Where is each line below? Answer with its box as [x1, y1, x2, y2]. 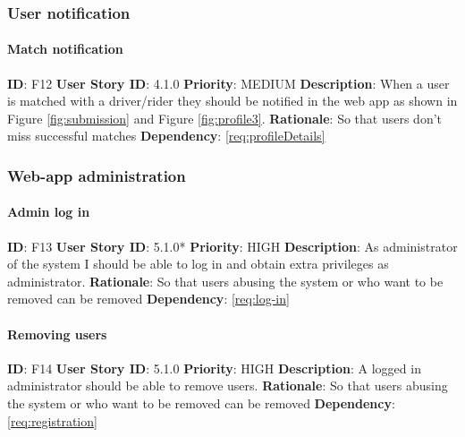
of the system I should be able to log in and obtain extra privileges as [7, 254, 389, 273]
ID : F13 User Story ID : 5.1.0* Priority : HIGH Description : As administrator [7, 236, 458, 255]
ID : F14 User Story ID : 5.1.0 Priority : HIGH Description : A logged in [7, 358, 421, 377]
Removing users [7, 324, 107, 343]
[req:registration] [7, 411, 97, 430]
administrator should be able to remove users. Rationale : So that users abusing [7, 376, 448, 395]
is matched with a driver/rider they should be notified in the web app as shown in [7, 91, 458, 110]
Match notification [7, 39, 123, 58]
